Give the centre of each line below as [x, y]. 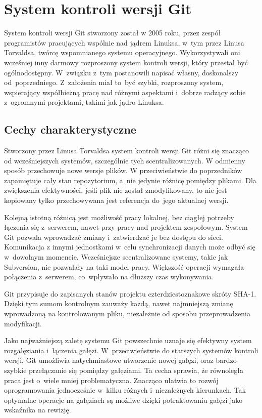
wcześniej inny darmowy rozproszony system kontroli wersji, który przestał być [126, 62]
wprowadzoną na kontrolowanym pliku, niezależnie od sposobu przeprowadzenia [127, 313]
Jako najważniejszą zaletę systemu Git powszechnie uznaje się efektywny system [128, 340]
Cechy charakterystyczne [70, 129]
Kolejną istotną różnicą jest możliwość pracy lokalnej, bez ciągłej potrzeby [119, 217]
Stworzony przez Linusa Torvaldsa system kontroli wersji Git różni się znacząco [127, 151]
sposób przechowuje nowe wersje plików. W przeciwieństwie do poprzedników [123, 170]
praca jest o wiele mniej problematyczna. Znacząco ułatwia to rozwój [111, 380]
